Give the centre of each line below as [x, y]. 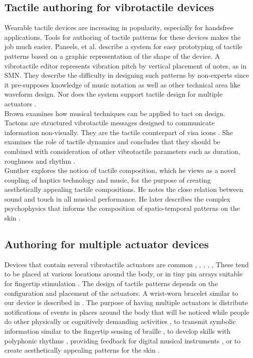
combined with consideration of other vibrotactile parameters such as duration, [122, 151]
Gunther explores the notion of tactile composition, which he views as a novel [120, 170]
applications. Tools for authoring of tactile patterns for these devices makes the [123, 37]
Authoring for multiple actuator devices [107, 244]
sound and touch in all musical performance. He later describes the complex [117, 198]
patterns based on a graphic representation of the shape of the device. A [112, 56]
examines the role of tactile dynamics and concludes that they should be [112, 142]
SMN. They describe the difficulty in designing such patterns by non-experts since [127, 75]
